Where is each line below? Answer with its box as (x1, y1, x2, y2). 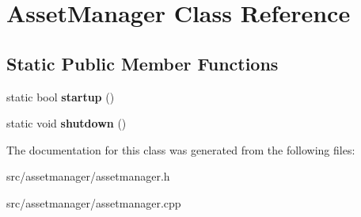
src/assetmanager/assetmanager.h (6, 168, 170, 185)
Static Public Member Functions (6, 51, 279, 75)
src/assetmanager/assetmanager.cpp (6, 194, 181, 211)
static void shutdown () (6, 115, 127, 131)
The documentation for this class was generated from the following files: (6, 141, 355, 158)
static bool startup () (6, 88, 115, 105)
